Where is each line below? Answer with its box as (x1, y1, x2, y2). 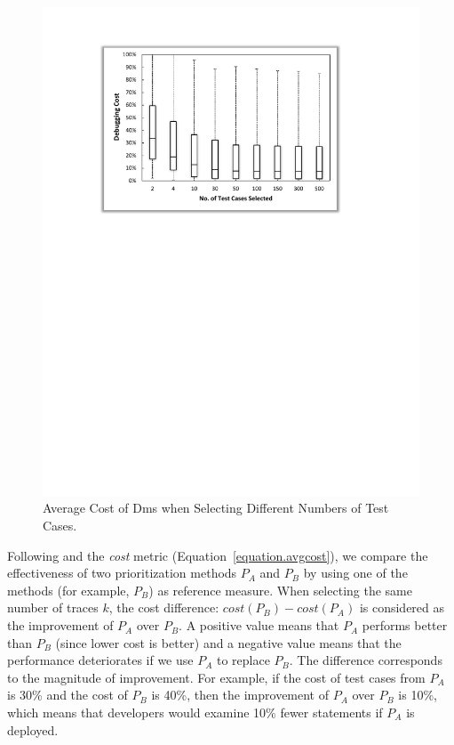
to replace (216, 651, 270, 669)
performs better (362, 616, 448, 635)
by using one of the (303, 563, 408, 582)
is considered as (359, 598, 445, 617)
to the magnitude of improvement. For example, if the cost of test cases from (7, 668, 426, 686)
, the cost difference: (108, 598, 219, 617)
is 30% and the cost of (7, 685, 128, 704)
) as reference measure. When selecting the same (148, 580, 412, 599)
